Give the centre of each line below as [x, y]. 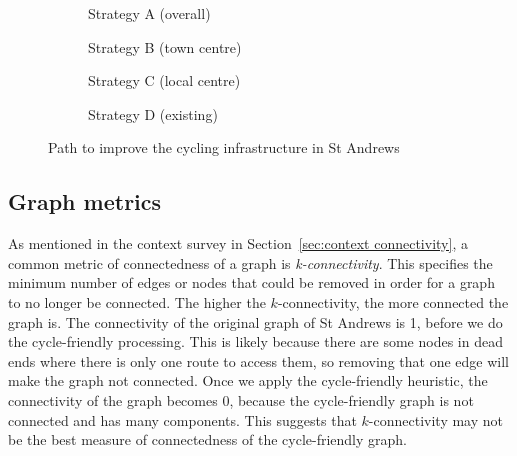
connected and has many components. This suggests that [182, 419]
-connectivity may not [436, 419]
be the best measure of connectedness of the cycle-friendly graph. [208, 439]
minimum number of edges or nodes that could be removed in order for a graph [251, 282]
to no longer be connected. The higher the [137, 301]
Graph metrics [85, 201]
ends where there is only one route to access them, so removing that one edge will [258, 360]
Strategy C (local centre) [164, 80]
